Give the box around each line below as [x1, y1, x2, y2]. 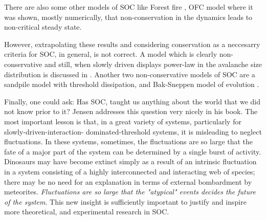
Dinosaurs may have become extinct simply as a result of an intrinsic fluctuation [4, 156, 257, 167]
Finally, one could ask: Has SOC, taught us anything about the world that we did [4, 96, 261, 106]
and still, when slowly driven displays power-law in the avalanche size [45, 58, 262, 69]
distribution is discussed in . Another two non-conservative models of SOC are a [4, 69, 255, 79]
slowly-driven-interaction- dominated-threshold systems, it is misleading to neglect [4, 126, 262, 137]
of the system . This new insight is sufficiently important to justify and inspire [4, 196, 247, 207]
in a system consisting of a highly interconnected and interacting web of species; [4, 166, 255, 177]
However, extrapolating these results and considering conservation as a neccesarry [4, 38, 260, 49]
